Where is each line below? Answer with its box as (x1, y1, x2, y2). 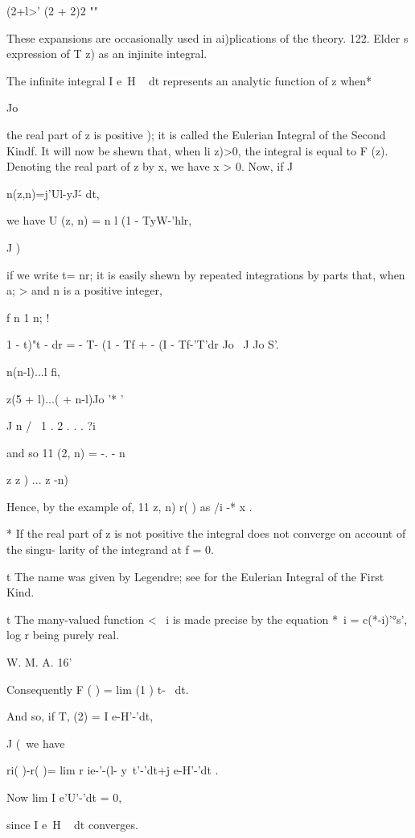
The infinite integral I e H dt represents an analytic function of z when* (6, 72, 372, 89)
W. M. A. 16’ (6, 654, 72, 671)
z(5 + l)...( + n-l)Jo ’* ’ (6, 390, 124, 407)
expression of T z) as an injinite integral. (6, 45, 207, 62)
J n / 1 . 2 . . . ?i (6, 417, 97, 434)
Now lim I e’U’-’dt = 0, (6, 789, 122, 805)
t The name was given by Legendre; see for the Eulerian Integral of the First (6, 568, 384, 584)
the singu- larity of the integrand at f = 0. (6, 541, 215, 558)
